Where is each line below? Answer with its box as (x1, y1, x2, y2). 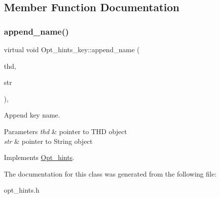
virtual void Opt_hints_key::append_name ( (4, 44, 140, 54)
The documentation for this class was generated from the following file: (4, 168, 217, 178)
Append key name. (4, 110, 60, 120)
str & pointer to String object (4, 136, 93, 146)
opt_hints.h (4, 185, 40, 195)
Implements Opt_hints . (4, 152, 75, 162)
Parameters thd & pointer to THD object (4, 126, 127, 136)
